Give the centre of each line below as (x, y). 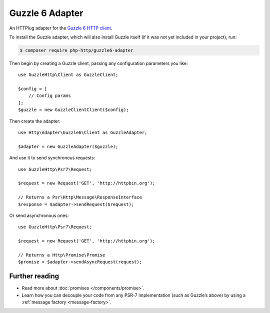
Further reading (34, 276)
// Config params (49, 96)
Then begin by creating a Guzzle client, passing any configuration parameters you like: (98, 63)
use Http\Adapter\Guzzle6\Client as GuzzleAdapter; (83, 133)
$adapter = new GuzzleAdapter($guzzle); (68, 146)
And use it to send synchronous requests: (52, 158)
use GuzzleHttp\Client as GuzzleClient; (68, 75)
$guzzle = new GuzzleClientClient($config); (74, 110)
